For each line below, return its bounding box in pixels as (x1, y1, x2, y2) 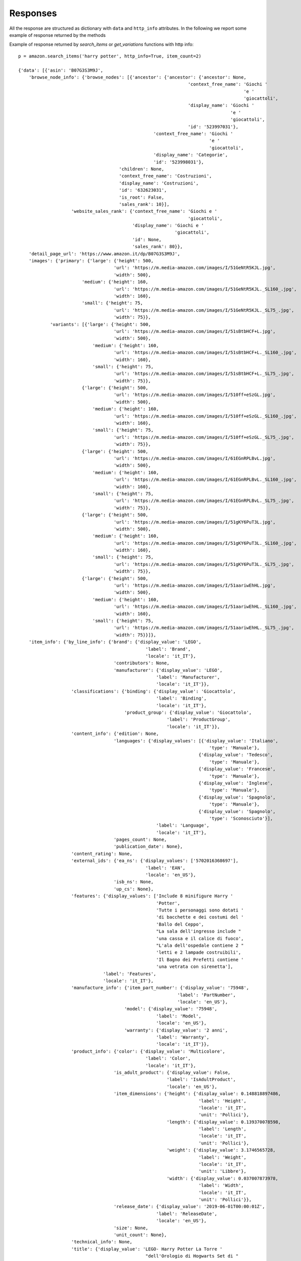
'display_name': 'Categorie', (153, 152, 228, 158)
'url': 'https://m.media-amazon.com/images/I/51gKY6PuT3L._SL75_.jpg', (113, 561, 294, 567)
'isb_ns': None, (113, 879, 154, 885)
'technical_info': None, (71, 1239, 133, 1245)
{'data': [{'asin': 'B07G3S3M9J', (18, 67, 103, 73)
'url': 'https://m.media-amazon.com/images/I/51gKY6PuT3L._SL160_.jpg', (113, 540, 297, 546)
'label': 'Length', (198, 1126, 247, 1132)
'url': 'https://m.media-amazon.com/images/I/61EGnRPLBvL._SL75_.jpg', (113, 498, 294, 504)
